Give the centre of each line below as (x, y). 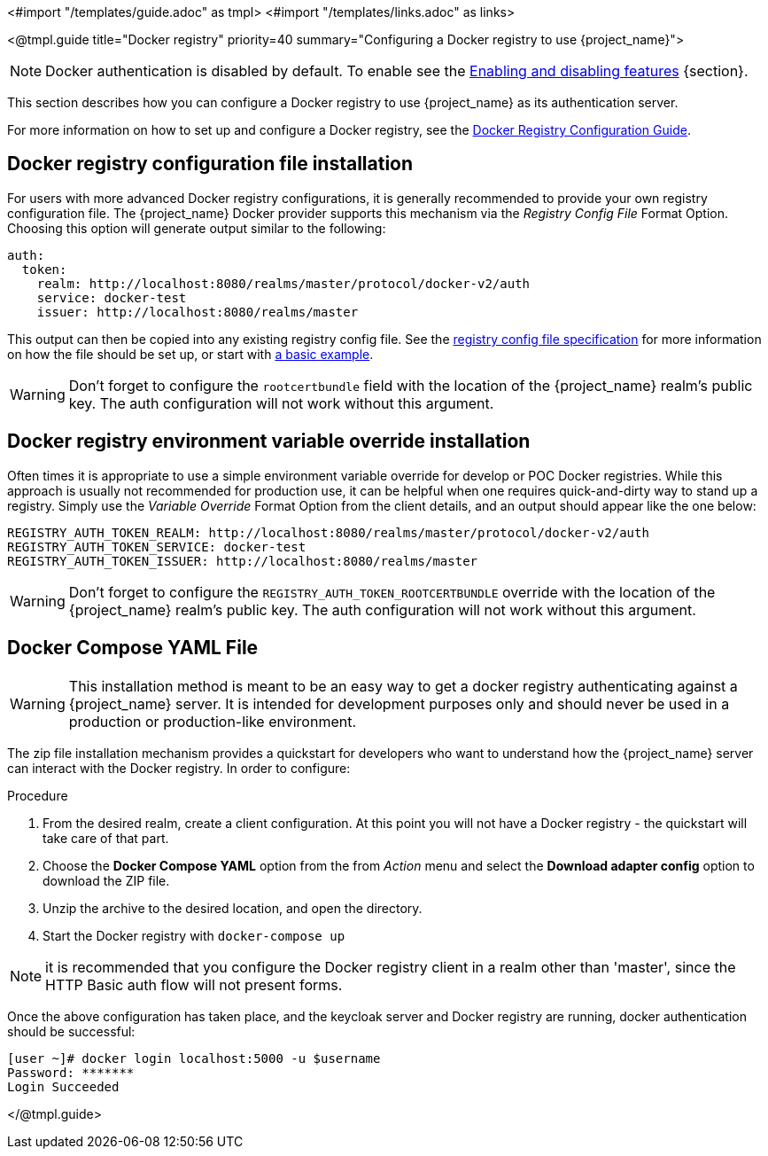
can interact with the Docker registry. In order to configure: (179, 768)
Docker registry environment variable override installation (269, 441)
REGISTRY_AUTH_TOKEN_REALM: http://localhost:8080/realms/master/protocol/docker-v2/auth (328, 532)
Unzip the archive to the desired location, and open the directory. (233, 908)
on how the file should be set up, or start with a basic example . (190, 354)
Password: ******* (71, 1072)
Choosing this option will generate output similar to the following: (197, 228)
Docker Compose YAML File (133, 648)
